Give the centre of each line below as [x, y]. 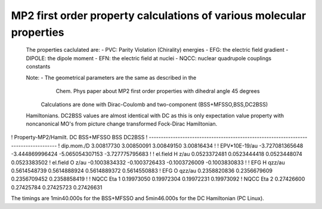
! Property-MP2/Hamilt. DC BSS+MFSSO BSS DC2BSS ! [79, 138]
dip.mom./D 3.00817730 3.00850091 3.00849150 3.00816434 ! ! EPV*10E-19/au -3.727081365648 [182, 145]
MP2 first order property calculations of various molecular [159, 15]
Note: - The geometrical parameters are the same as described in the [111, 77]
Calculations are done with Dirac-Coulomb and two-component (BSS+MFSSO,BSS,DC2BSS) [154, 105]
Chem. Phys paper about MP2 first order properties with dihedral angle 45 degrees [158, 91]
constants [38, 67]
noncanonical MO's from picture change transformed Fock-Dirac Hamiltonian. [122, 124]
